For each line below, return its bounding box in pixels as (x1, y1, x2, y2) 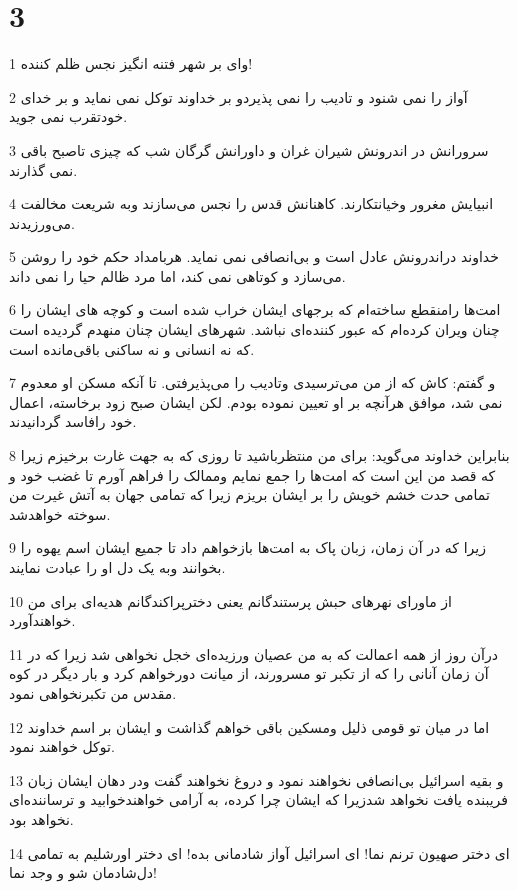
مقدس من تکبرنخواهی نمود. (9, 682, 177, 703)
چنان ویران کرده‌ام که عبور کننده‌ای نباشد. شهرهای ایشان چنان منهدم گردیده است (9, 319, 500, 340)
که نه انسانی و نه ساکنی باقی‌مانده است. (9, 338, 255, 359)
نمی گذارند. (9, 159, 78, 180)
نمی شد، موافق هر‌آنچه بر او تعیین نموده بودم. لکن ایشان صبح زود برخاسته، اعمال (9, 391, 503, 412)
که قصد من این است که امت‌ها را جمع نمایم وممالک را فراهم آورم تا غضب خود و (9, 464, 496, 485)
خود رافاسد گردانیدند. (9, 411, 137, 432)
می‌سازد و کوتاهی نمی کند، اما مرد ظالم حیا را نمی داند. (9, 265, 346, 286)
